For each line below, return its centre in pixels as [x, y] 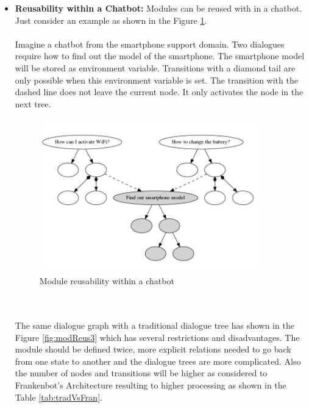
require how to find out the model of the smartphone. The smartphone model [160, 56]
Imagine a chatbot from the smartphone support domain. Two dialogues [150, 44]
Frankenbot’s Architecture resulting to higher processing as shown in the [151, 385]
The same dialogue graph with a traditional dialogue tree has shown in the [154, 325]
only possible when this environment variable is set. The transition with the [156, 80]
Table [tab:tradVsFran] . [59, 397]
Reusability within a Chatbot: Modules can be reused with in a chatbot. [158, 8]
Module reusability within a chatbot [107, 281]
